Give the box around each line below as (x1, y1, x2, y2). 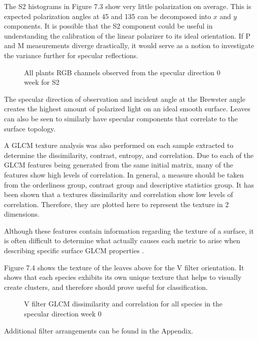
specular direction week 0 (24, 308, 102, 319)
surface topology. (4, 123, 56, 133)
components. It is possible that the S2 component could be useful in (4, 21, 213, 31)
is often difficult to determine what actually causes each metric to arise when (4, 235, 240, 246)
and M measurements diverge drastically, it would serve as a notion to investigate (4, 40, 254, 51)
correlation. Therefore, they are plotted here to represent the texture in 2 (4, 199, 229, 209)
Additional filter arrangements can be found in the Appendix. (4, 325, 193, 335)
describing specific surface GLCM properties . (4, 245, 144, 256)
